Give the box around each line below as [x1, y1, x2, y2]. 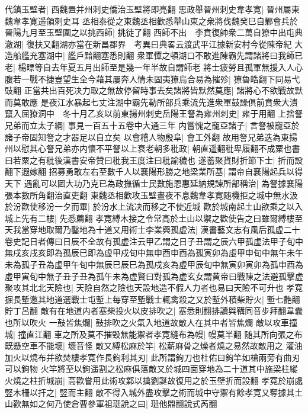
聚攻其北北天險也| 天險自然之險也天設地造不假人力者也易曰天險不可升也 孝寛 [5, 281, 303, 294]
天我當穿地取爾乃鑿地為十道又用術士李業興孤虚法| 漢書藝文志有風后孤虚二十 [5, 223, 300, 236]
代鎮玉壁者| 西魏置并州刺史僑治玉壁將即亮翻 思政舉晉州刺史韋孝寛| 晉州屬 [5, 3, 291, 15]
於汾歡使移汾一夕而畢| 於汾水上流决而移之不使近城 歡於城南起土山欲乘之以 [5, 200, 295, 213]
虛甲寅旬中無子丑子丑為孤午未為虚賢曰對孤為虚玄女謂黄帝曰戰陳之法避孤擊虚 [5, 269, 303, 282]
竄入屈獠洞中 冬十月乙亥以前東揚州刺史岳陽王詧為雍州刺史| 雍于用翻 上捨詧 [5, 107, 303, 120]
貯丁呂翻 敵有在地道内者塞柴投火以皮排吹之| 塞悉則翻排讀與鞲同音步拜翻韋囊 [5, 304, 303, 317]
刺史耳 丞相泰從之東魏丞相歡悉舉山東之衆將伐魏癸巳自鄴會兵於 [54, 14, 298, 27]
